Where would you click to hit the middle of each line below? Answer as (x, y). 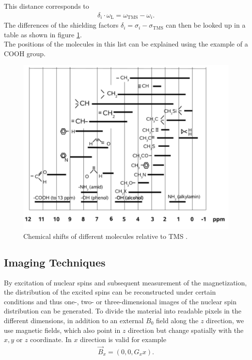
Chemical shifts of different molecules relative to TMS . (106, 236)
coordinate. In (51, 339)
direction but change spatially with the (186, 330)
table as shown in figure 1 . (43, 34)
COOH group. (25, 53)
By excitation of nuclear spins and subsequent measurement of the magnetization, (126, 282)
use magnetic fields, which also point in (62, 330)
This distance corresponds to (47, 6)
